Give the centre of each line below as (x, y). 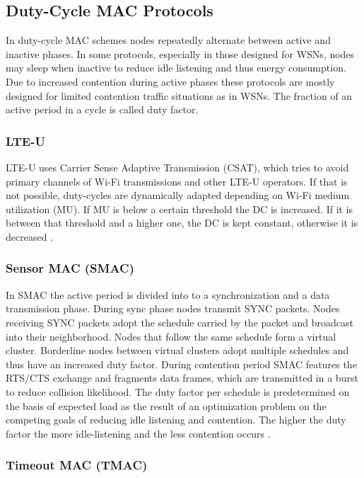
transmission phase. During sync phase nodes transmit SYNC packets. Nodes (173, 308)
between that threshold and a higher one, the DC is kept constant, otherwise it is (182, 223)
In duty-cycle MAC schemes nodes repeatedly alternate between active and (168, 40)
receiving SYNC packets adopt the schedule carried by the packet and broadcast (180, 322)
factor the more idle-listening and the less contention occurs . (138, 433)
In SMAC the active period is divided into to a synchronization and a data (168, 294)
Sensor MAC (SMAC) (70, 268)
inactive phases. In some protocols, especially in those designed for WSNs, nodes (180, 53)
